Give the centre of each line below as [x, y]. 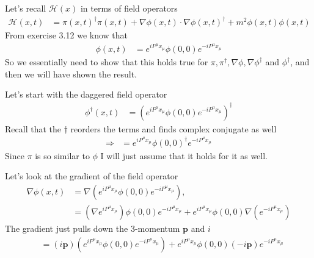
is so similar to [62, 155]
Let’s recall [26, 8]
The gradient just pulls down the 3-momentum [93, 228]
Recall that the [33, 128]
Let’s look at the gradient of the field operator [92, 176]
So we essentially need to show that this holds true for [107, 62]
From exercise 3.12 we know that [66, 35]
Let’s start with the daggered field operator [86, 94]
